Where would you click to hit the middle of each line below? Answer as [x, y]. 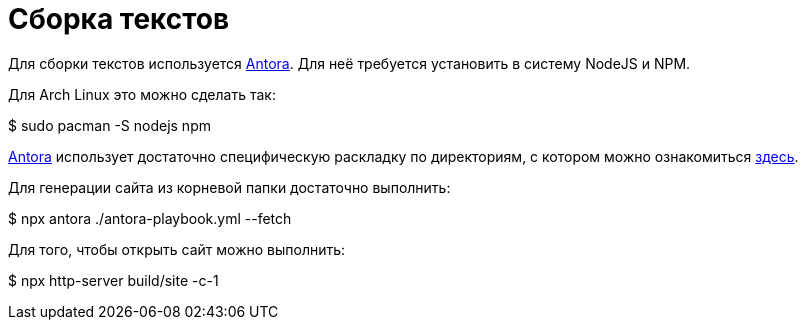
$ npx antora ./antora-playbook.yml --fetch [150, 218]
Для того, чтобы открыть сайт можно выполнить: [177, 249]
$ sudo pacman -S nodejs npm [109, 125]
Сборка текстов [119, 19]
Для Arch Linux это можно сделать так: [142, 94]
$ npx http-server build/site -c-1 [113, 280]
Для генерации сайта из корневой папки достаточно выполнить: [229, 187]
